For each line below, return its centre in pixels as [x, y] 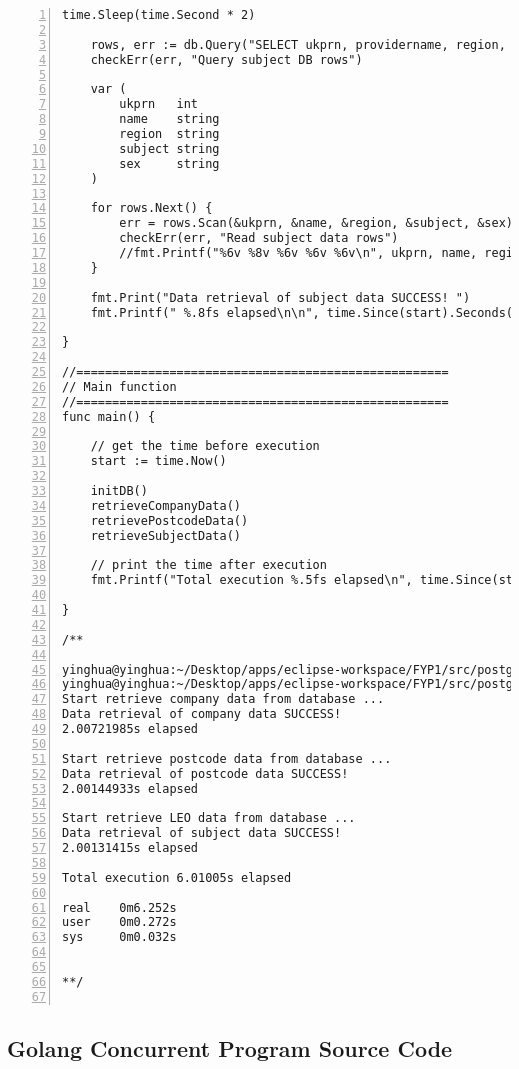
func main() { [109, 416]
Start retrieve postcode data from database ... [227, 758]
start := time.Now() [158, 461]
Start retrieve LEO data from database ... [209, 818]
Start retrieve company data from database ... [223, 699]
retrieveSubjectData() [165, 535]
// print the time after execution [208, 565]
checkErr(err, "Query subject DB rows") [226, 59]
